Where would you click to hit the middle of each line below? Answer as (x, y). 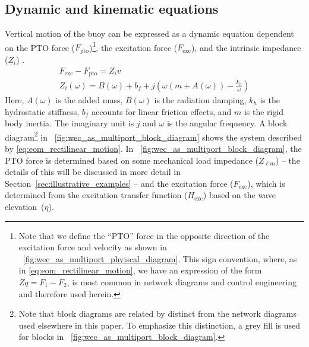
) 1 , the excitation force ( (133, 46)
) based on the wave (239, 195)
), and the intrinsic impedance (246, 47)
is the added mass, (89, 100)
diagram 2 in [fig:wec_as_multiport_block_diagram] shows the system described (153, 136)
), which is (266, 183)
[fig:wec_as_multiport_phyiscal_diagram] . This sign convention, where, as (160, 258)
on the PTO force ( (40, 47)
